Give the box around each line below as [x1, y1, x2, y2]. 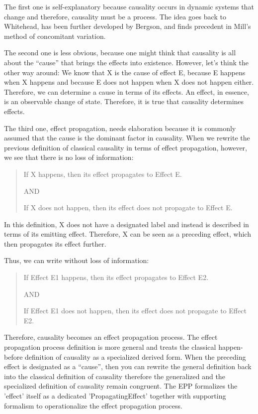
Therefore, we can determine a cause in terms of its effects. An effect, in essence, [4, 86, 249, 97]
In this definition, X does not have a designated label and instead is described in [4, 219, 249, 229]
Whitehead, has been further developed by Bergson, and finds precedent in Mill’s [4, 21, 251, 31]
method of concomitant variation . [4, 30, 106, 41]
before [4, 351, 23, 362]
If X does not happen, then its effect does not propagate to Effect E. [23, 202, 233, 213]
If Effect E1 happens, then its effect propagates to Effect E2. [23, 272, 209, 282]
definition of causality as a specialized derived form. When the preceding [25, 351, 246, 362]
